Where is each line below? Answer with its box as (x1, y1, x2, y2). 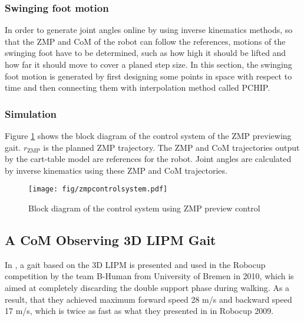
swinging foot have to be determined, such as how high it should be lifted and (5, 47, 286, 59)
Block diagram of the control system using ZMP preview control (28, 202, 260, 214)
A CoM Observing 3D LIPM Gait (5, 231, 216, 249)
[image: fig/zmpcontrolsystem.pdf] (28, 185, 168, 194)
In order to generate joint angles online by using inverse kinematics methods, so (5, 24, 293, 36)
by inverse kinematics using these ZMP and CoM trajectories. (5, 164, 227, 176)
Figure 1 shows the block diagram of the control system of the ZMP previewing (5, 130, 292, 141)
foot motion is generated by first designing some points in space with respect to (5, 70, 292, 82)
